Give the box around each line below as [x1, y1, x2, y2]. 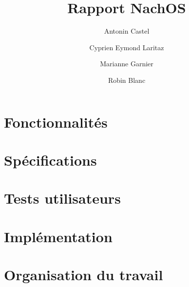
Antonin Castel [104, 26, 150, 36]
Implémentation [4, 226, 113, 246]
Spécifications [4, 150, 97, 170]
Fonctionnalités [4, 112, 108, 132]
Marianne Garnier [100, 58, 153, 69]
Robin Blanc [108, 75, 146, 85]
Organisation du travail [4, 265, 163, 284]
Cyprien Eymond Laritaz [89, 42, 164, 52]
